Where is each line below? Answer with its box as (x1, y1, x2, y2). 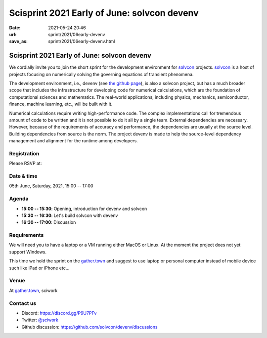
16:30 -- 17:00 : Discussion (21, 219, 76, 225)
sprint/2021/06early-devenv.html (48, 39, 115, 44)
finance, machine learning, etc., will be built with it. (9, 101, 113, 107)
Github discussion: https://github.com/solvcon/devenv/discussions (21, 324, 158, 330)
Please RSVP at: (9, 161, 42, 167)
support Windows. (9, 249, 47, 254)
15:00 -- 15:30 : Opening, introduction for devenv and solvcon (21, 206, 147, 211)
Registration (9, 150, 40, 157)
